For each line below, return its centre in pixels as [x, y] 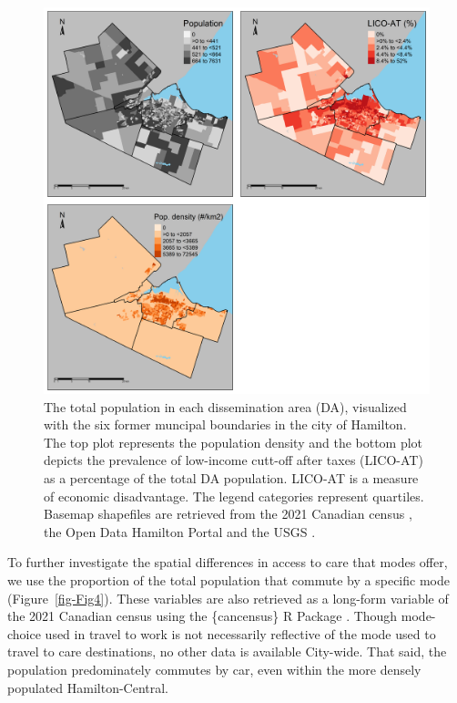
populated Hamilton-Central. [88, 687]
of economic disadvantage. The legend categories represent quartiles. [234, 496]
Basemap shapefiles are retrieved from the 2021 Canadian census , [228, 514]
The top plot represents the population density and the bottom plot [234, 442]
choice [24, 633]
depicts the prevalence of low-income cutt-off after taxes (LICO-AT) [234, 460]
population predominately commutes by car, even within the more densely [214, 669]
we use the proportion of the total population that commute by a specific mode [228, 579]
